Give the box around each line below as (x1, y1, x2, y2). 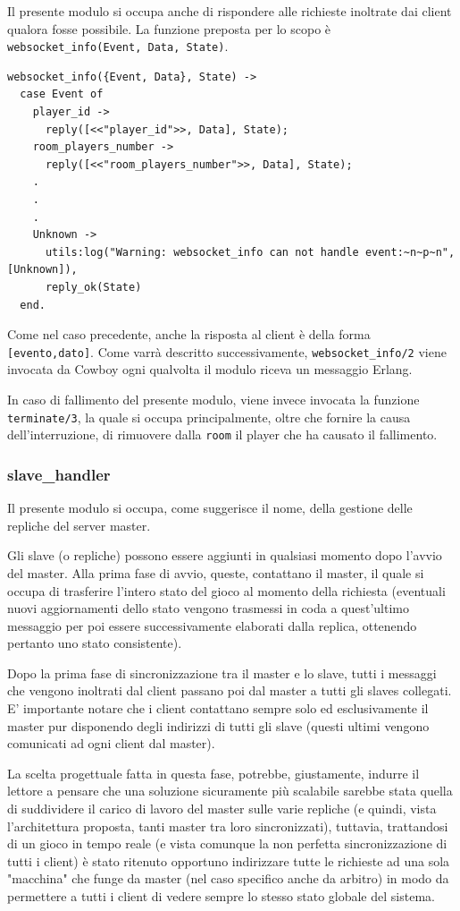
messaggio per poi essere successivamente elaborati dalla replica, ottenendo (7, 616, 417, 634)
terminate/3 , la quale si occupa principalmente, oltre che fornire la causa (7, 407, 411, 426)
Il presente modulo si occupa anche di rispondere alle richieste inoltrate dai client (7, 2, 452, 20)
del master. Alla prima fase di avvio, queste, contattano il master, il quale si (7, 563, 424, 582)
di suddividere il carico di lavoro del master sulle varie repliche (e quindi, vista (7, 799, 437, 818)
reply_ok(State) (45, 280, 142, 294)
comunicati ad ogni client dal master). (7, 734, 215, 753)
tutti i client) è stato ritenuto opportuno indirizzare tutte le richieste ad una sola (7, 851, 450, 870)
